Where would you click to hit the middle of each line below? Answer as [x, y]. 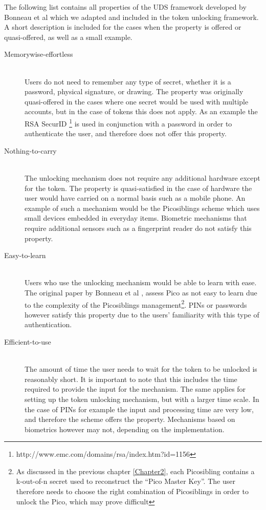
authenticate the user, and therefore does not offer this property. [126, 133]
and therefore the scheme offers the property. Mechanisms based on [130, 419]
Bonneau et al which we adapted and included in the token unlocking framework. [131, 17]
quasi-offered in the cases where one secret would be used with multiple [137, 101]
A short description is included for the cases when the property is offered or [123, 27]
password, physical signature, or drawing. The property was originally [134, 91]
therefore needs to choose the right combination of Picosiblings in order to [132, 491]
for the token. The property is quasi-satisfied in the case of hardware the [138, 188]
